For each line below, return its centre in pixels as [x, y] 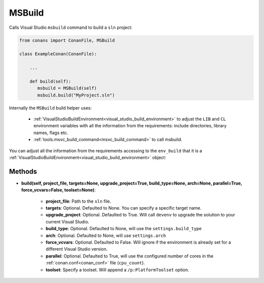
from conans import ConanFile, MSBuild [67, 40]
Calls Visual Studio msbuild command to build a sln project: [71, 27]
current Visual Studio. [67, 222]
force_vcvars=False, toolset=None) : [58, 190]
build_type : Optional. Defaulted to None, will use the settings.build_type [124, 229]
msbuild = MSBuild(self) [67, 88]
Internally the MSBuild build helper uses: [50, 108]
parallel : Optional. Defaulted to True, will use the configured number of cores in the [130, 256]
